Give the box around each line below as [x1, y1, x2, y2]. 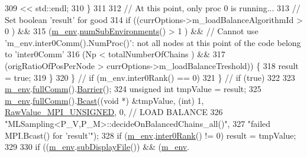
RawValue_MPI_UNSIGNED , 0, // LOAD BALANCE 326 [5, 106, 223, 118]
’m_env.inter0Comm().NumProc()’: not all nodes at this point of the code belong [5, 36, 301, 48]
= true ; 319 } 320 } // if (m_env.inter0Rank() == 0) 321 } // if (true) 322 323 [5, 71, 295, 83]
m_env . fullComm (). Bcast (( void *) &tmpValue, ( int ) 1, [5, 94, 204, 106]
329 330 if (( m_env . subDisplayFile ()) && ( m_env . [5, 140, 190, 153]
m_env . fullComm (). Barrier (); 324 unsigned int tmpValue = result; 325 [5, 83, 261, 95]
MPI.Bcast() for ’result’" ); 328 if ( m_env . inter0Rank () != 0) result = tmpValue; [5, 129, 296, 141]
